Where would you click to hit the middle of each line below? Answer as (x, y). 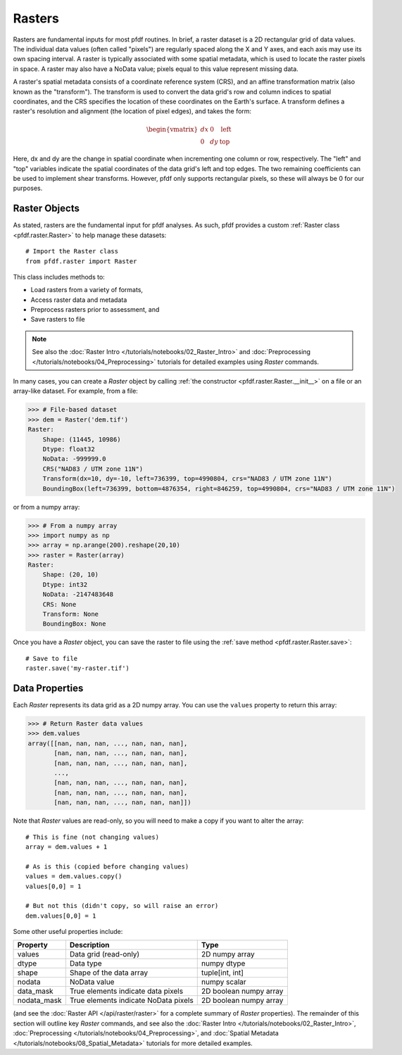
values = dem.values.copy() (74, 877)
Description (89, 945)
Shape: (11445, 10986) (82, 439)
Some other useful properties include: (68, 932)
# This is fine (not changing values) (93, 837)
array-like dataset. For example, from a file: (76, 391)
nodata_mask (39, 1001)
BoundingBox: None (74, 624)
